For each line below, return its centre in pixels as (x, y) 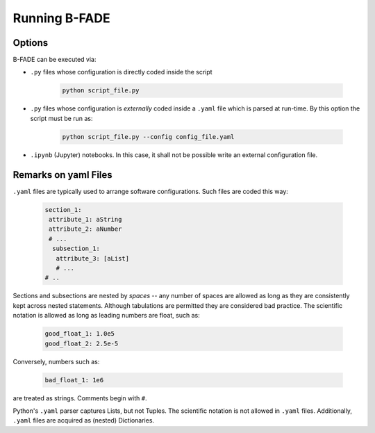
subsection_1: (76, 249)
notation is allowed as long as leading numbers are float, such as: (107, 316)
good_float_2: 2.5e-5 (82, 343)
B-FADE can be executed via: (55, 60)
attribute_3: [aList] (93, 258)
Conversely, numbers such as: (56, 361)
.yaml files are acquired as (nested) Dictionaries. (84, 420)
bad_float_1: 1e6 (74, 380)
